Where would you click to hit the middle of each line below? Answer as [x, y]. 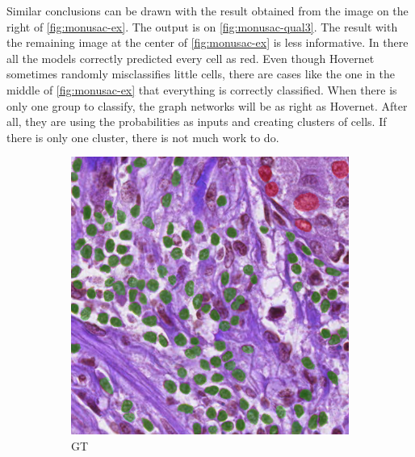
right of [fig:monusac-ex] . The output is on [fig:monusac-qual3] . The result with [202, 26]
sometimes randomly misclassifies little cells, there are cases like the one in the [201, 74]
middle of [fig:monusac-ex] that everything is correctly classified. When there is [202, 89]
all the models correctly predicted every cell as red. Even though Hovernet [191, 58]
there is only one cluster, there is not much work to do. [143, 137]
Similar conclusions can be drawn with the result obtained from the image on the [207, 10]
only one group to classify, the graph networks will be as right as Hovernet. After [207, 105]
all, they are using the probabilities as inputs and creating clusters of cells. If [197, 122]
